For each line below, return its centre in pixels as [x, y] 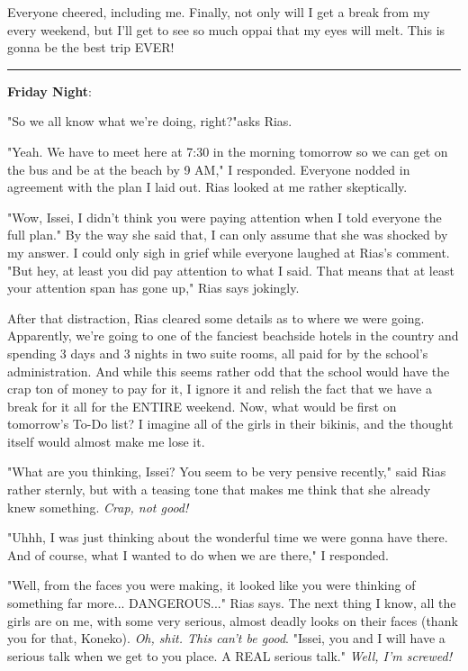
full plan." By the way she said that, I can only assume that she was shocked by [228, 235]
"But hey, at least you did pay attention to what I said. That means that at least [231, 270]
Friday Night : [49, 91]
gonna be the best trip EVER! [91, 47]
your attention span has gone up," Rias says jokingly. [153, 288]
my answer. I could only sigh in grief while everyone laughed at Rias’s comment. [229, 252]
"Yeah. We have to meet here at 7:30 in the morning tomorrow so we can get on [228, 151]
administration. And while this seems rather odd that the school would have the [229, 371]
